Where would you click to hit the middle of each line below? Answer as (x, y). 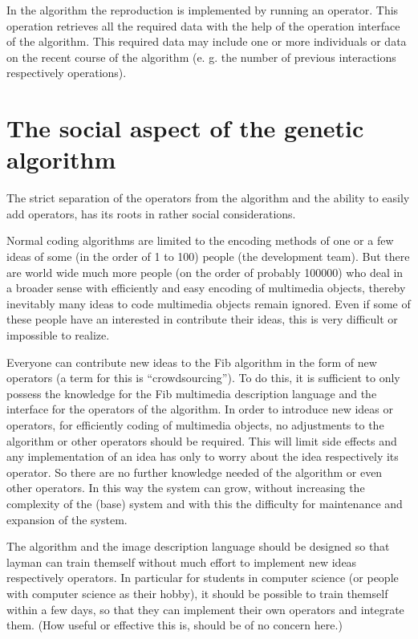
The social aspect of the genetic (185, 128)
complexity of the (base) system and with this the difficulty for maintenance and (205, 503)
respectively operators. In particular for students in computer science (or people (203, 578)
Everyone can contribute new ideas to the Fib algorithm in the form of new (192, 362)
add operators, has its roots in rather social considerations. (151, 213)
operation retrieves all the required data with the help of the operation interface (203, 25)
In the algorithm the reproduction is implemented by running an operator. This (203, 10)
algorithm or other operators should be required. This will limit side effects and (202, 440)
